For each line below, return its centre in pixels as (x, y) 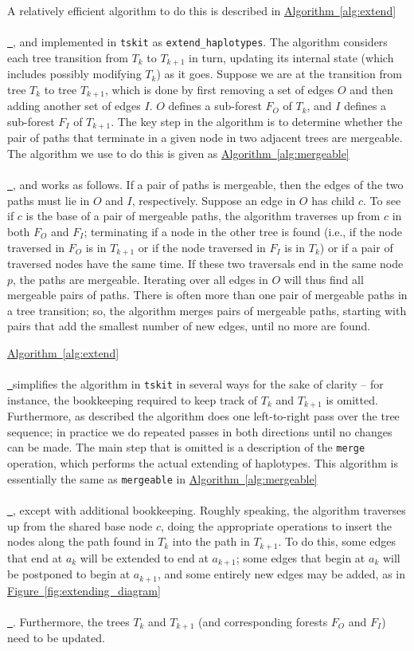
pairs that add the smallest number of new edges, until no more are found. (189, 326)
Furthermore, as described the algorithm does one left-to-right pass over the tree (203, 416)
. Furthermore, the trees (71, 621)
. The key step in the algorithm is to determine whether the (257, 121)
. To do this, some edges (337, 541)
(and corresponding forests (263, 621)
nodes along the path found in (81, 541)
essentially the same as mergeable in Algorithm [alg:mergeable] (162, 478)
